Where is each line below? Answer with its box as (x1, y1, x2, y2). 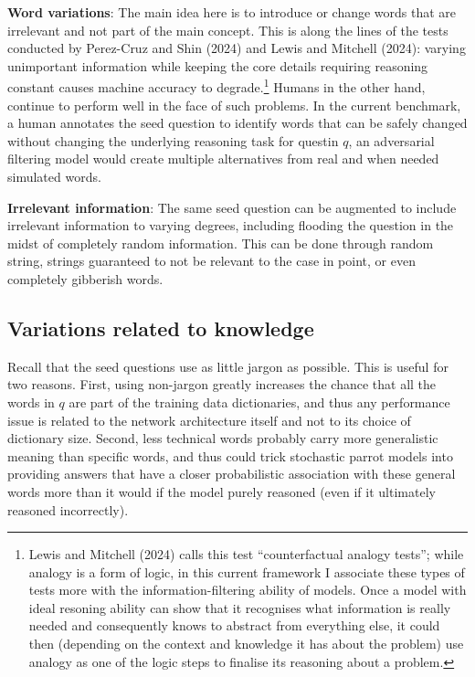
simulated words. (7, 167, 101, 185)
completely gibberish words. (7, 269, 164, 288)
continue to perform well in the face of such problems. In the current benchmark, (7, 95, 461, 114)
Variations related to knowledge (7, 313, 314, 342)
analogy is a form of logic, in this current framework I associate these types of (28, 562, 465, 581)
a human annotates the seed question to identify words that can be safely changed (7, 113, 468, 132)
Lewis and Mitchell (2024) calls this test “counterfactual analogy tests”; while (28, 545, 464, 564)
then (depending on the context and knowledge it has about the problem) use (28, 634, 464, 653)
